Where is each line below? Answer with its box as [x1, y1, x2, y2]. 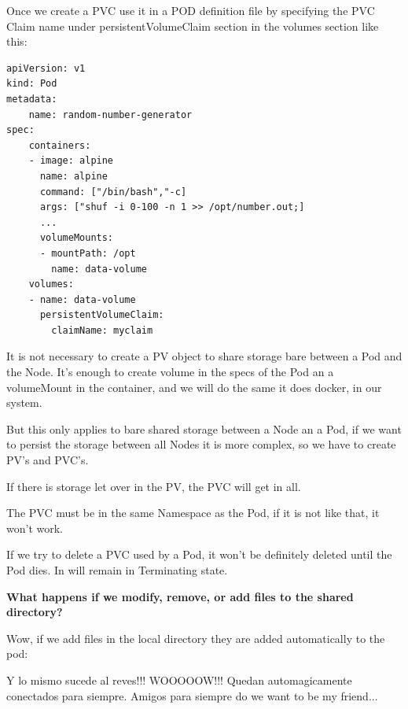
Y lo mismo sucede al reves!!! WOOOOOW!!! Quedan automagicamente [6, 671, 352, 688]
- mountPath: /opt [39, 247, 136, 259]
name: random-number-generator [28, 109, 193, 120]
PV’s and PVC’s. [6, 452, 89, 468]
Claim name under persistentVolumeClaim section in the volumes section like [6, 17, 379, 34]
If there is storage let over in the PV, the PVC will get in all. [6, 478, 301, 494]
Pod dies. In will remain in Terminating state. [6, 562, 228, 578]
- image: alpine [28, 155, 114, 167]
